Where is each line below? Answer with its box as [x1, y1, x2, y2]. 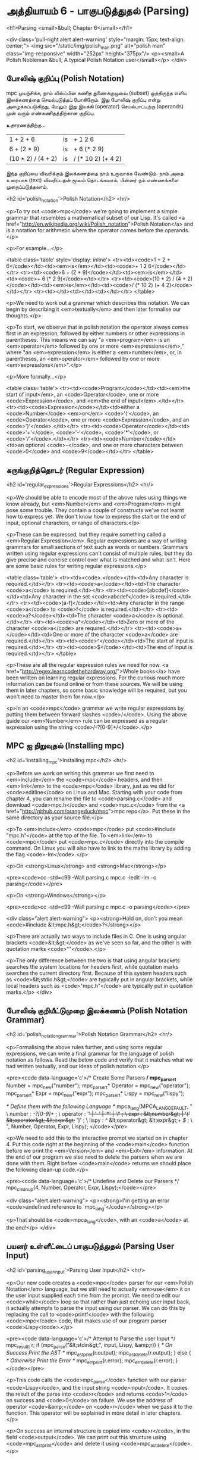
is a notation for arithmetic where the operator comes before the [6, 227, 163, 234]
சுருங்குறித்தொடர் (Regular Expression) [6, 465, 145, 475]
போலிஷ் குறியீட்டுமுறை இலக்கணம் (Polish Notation [6, 1005, 188, 1016]
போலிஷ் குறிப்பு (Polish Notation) [6, 73, 125, 84]
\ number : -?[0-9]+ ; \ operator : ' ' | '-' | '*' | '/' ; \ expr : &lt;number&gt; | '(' [6, 1110, 190, 1118]
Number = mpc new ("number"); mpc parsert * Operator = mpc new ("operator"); [6, 1082, 190, 1090]
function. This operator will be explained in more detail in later [6, 1409, 157, 1417]
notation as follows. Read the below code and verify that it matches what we [6, 1056, 193, 1063]
